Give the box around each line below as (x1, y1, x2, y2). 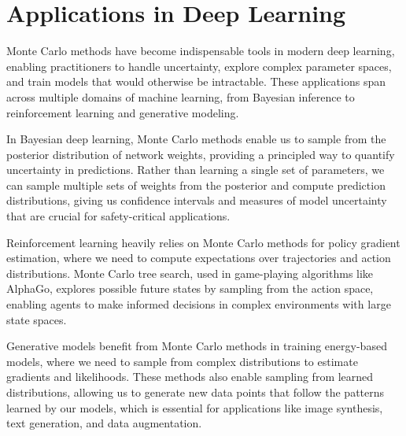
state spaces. (6, 311, 67, 327)
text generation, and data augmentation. (6, 415, 202, 431)
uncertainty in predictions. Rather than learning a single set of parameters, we (6, 161, 385, 178)
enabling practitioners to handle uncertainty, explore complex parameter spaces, (6, 57, 392, 74)
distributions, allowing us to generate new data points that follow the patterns (6, 384, 385, 400)
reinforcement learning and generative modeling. (6, 104, 239, 120)
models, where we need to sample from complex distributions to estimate (6, 353, 358, 369)
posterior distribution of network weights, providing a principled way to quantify (6, 146, 395, 162)
